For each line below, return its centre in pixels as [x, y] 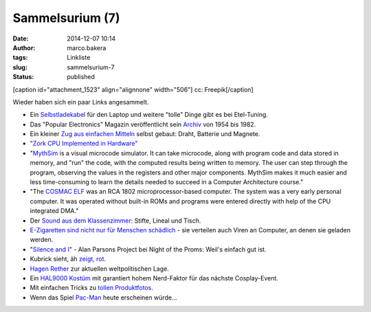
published [81, 77]
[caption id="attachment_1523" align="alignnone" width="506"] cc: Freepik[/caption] [133, 89]
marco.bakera [87, 47]
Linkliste [79, 58]
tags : [20, 58]
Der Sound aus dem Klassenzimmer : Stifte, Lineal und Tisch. [115, 221]
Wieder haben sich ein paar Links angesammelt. [81, 102]
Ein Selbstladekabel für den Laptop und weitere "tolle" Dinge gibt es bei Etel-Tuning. [149, 115]
